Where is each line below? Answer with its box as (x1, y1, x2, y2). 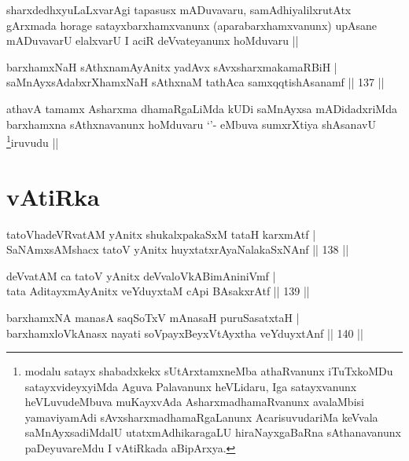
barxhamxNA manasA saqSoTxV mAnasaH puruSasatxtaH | (6, 309, 300, 325)
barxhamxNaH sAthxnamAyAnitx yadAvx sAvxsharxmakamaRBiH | (6, 58, 337, 75)
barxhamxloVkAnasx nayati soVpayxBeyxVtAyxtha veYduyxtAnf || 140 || (6, 324, 363, 341)
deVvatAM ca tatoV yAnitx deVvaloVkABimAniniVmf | (6, 267, 276, 284)
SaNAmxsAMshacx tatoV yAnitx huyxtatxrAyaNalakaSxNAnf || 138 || (6, 241, 349, 258)
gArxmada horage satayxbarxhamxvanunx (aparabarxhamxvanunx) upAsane (6, 16, 377, 33)
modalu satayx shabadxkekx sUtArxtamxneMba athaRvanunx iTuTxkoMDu (24, 363, 393, 379)
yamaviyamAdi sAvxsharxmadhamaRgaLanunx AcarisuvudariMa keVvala (24, 408, 378, 425)
